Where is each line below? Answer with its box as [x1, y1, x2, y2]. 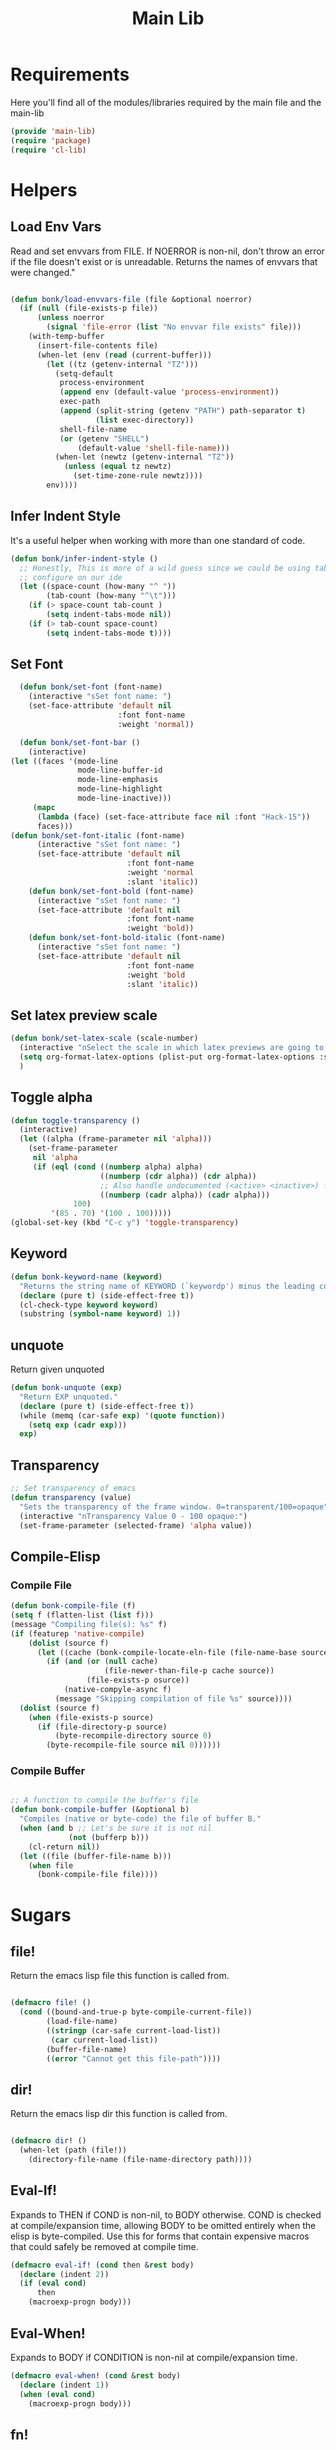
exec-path [59, 397, 101, 407]
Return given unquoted [10, 1363, 105, 1376]
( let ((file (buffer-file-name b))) [19, 1851, 172, 1861]
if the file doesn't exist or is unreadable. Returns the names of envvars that [10, 255, 318, 267]
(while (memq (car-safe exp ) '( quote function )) [19, 1410, 226, 1421]
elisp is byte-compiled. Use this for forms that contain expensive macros [10, 2230, 310, 2242]
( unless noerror [36, 313, 105, 323]
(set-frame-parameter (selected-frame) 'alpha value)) [19, 1520, 253, 1531]
